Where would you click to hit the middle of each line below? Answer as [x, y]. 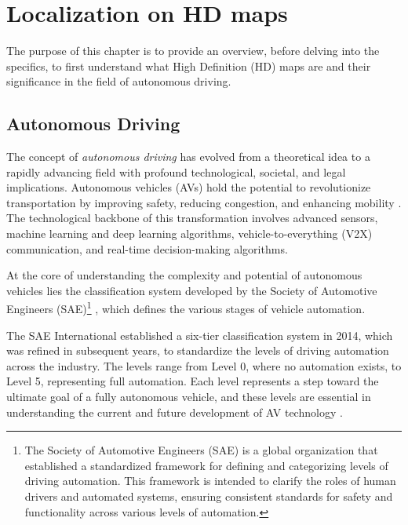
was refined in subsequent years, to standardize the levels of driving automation [198, 350]
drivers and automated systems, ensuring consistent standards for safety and [209, 496]
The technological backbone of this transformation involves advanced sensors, [192, 218]
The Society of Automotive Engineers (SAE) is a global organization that [201, 450]
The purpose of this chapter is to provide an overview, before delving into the [193, 51]
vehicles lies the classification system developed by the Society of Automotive [192, 290]
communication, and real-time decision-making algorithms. [147, 248]
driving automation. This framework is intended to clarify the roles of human [210, 481]
